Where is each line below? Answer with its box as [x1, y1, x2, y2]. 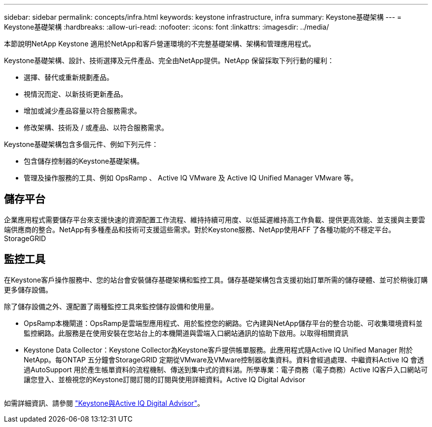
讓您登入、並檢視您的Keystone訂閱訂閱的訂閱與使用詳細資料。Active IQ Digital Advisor [24, 375, 305, 384]
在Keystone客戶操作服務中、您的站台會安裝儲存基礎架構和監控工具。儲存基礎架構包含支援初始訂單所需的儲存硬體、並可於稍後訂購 [4, 275, 428, 284]
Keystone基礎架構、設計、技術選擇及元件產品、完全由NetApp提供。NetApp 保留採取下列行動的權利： [4, 56, 334, 65]
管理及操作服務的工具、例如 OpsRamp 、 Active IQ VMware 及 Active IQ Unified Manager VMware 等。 [24, 174, 358, 182]
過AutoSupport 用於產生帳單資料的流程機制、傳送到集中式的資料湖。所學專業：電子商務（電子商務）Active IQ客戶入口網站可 [24, 365, 428, 374]
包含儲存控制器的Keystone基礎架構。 [24, 157, 144, 165]
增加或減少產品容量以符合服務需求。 [24, 107, 141, 115]
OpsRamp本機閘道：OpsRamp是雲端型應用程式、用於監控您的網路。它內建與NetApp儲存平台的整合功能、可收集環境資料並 [24, 319, 423, 327]
